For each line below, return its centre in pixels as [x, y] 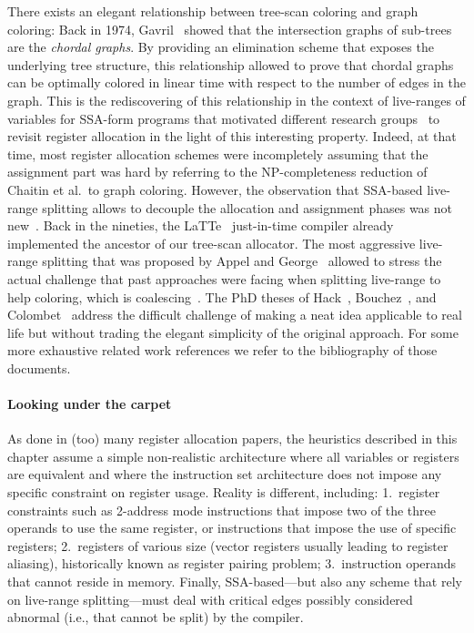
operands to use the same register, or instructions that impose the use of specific [232, 528]
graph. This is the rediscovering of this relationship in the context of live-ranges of [237, 100]
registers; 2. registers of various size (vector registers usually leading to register [228, 545]
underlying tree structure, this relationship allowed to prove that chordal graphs [231, 64]
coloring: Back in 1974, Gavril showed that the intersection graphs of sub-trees [230, 29]
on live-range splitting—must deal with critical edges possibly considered [210, 599]
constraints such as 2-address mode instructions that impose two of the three [222, 510]
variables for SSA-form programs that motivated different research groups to [224, 118]
